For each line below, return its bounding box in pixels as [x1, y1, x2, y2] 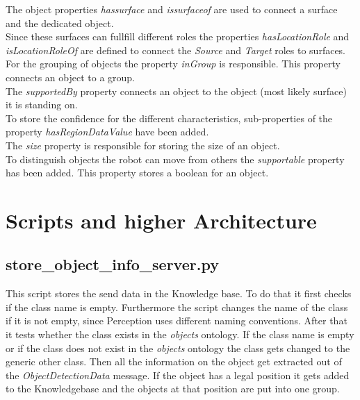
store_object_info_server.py [6, 253, 219, 275]
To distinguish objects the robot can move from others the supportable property [6, 151, 345, 166]
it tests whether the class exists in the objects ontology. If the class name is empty [6, 327, 354, 342]
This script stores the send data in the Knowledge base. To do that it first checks [6, 286, 352, 301]
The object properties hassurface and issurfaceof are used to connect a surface [6, 2, 338, 16]
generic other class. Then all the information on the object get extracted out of [6, 354, 342, 369]
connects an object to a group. [6, 69, 136, 84]
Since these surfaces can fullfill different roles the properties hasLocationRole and [6, 29, 350, 44]
